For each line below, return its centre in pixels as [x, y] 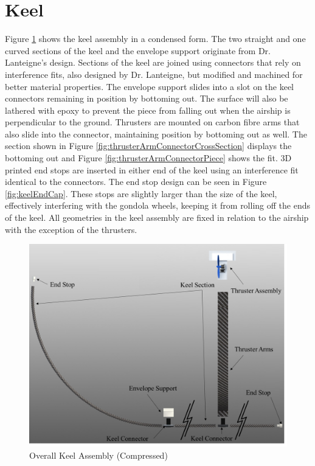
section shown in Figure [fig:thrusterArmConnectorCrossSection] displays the [148, 146]
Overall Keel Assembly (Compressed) [99, 455]
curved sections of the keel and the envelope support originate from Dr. [138, 50]
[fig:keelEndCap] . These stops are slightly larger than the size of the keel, [141, 193]
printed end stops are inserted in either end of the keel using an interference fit [152, 169]
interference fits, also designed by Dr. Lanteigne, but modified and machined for [154, 74]
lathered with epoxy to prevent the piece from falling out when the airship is [148, 110]
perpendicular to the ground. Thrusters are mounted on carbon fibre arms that [152, 122]
